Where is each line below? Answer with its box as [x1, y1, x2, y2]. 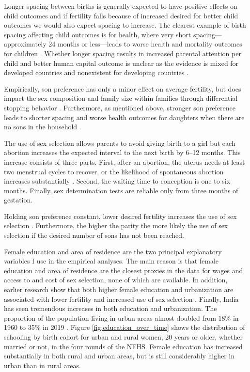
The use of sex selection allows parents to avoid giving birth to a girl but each [4, 138, 235, 148]
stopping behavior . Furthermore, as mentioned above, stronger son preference [4, 102, 236, 112]
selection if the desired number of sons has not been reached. [4, 230, 184, 240]
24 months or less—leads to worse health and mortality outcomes [48, 39, 242, 49]
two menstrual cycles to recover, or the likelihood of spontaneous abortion [4, 166, 224, 176]
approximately [4, 39, 47, 49]
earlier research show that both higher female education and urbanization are [4, 284, 234, 294]
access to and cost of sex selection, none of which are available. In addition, [4, 275, 228, 285]
